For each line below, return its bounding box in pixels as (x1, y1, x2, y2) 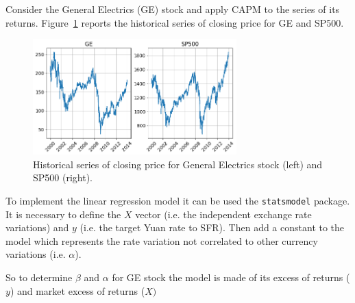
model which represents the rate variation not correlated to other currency (5, 233, 318, 248)
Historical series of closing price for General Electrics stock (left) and (33, 157, 323, 171)
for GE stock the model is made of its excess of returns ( (112, 270, 350, 285)
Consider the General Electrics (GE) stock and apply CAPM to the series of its (5, 2, 340, 16)
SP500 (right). (33, 170, 93, 185)
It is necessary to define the (5, 207, 121, 221)
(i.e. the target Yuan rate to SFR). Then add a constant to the (79, 220, 345, 235)
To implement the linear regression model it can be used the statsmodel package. (5, 194, 350, 207)
